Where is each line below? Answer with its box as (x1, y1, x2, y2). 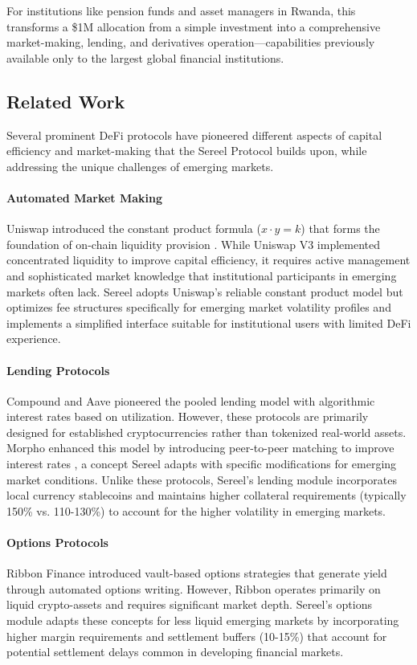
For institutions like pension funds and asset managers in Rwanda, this (6, 2, 356, 18)
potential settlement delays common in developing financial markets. (6, 643, 344, 660)
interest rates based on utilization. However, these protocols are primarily (6, 408, 369, 425)
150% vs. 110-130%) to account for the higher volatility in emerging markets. (6, 502, 386, 519)
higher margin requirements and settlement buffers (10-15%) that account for (6, 627, 387, 644)
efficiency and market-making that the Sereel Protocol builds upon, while (6, 142, 367, 159)
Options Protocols (6, 534, 108, 551)
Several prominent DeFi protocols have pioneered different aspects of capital (6, 126, 382, 143)
